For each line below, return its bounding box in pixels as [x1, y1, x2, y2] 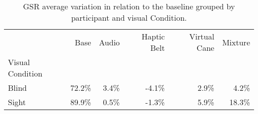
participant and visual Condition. [71, 12, 187, 23]
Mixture [222, 36, 250, 48]
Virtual [189, 31, 214, 42]
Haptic [141, 31, 165, 42]
